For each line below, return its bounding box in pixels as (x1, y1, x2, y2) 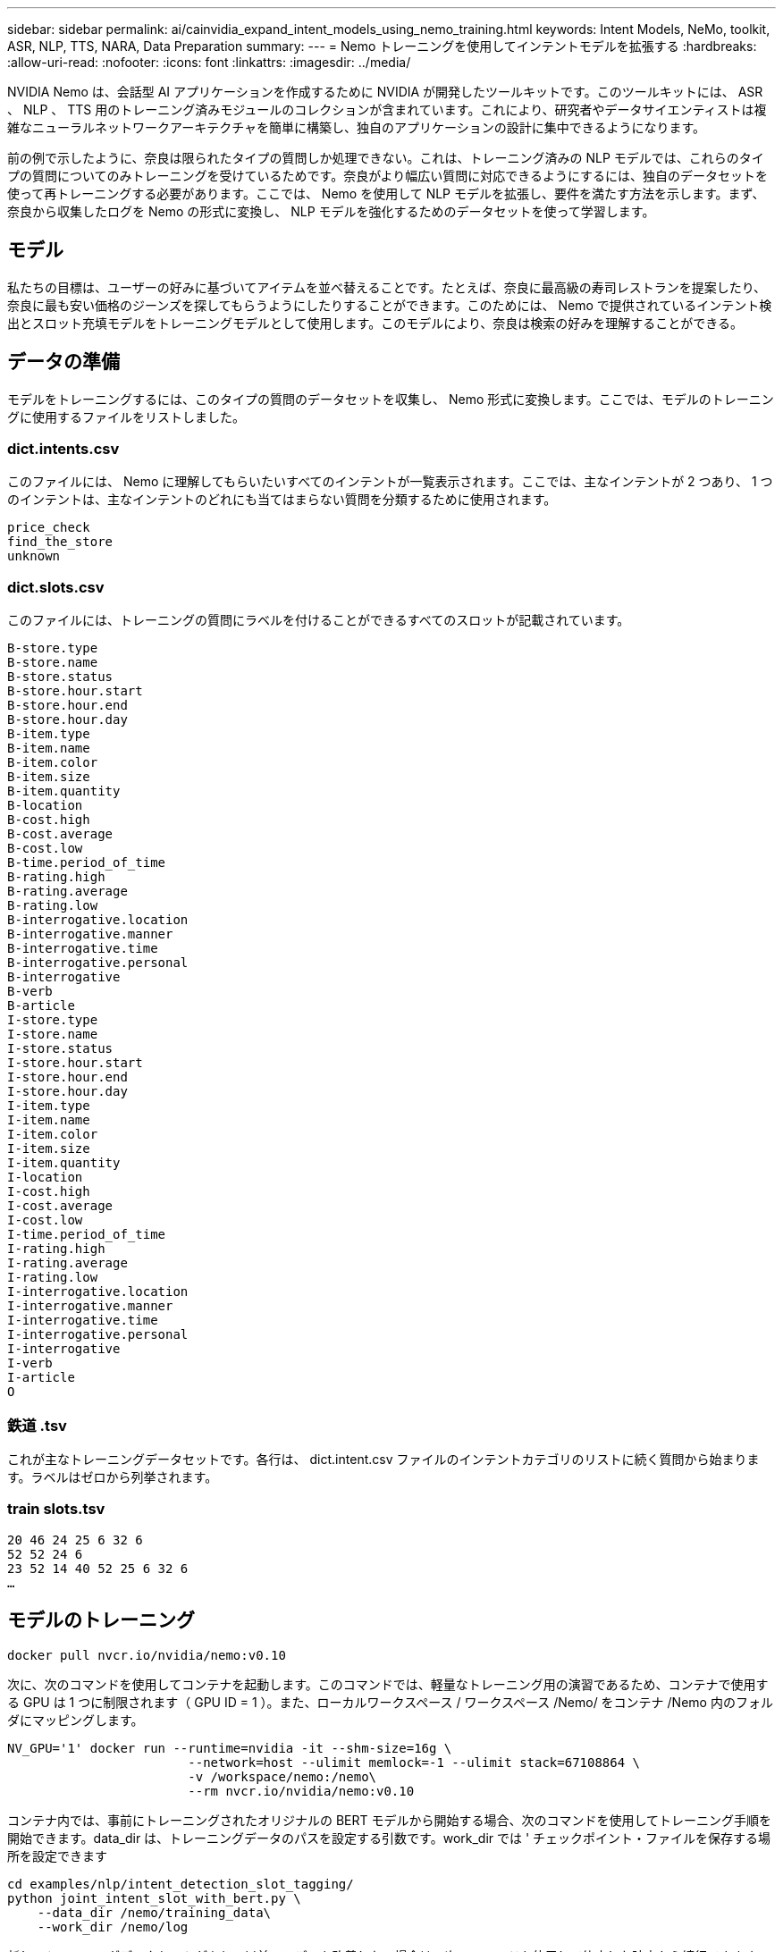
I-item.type (7, 1098, 90, 1114)
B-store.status (7, 669, 114, 685)
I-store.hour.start (7, 1056, 143, 1071)
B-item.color (7, 755, 98, 770)
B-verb (7, 984, 53, 999)
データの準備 (7, 350, 120, 374)
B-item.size (7, 770, 90, 785)
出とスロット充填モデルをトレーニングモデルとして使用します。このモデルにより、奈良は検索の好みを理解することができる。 (7, 315, 744, 331)
